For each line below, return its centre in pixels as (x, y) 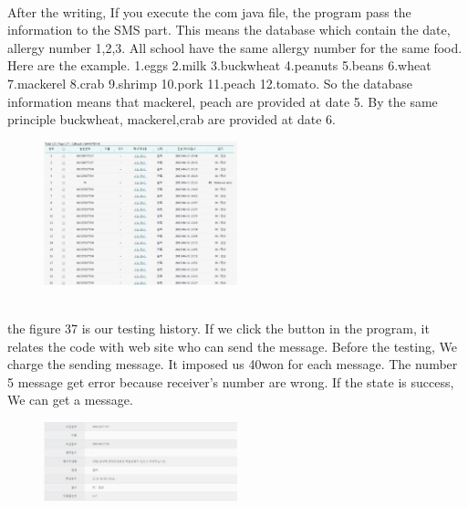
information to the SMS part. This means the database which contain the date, (229, 30)
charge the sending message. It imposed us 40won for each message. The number (233, 364)
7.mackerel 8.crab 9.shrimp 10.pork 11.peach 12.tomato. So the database (210, 83)
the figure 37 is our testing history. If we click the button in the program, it (218, 328)
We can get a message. (70, 400)
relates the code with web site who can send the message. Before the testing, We (232, 346)
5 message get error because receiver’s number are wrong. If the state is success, (231, 381)
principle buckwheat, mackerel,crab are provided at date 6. (172, 119)
